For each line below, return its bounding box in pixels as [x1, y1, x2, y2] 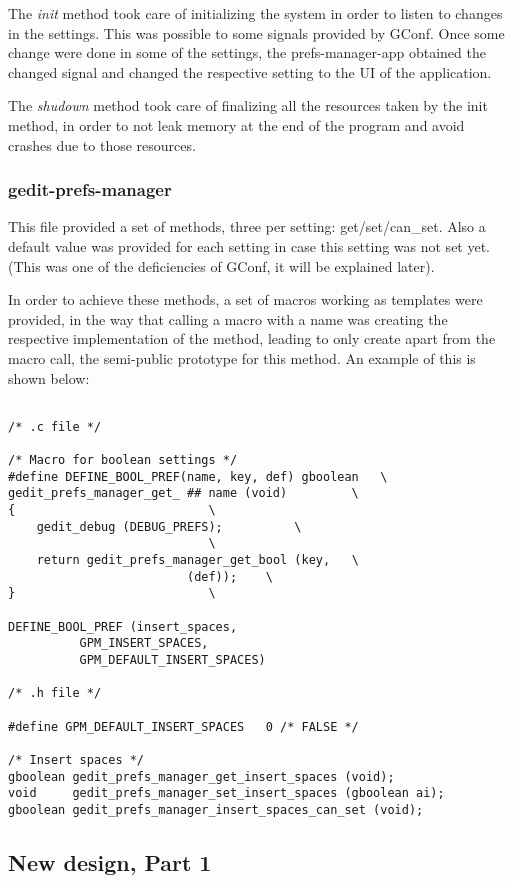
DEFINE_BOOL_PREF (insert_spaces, [8, 619, 238, 634]
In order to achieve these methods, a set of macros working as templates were [8, 289, 483, 310]
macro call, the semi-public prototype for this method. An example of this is [8, 347, 476, 368]
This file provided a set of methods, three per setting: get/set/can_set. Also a [8, 216, 486, 237]
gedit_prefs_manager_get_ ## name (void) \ [8, 486, 359, 501]
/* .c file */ [8, 419, 102, 434]
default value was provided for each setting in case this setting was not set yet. [8, 235, 491, 256]
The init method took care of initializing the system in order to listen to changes [8, 3, 503, 23]
